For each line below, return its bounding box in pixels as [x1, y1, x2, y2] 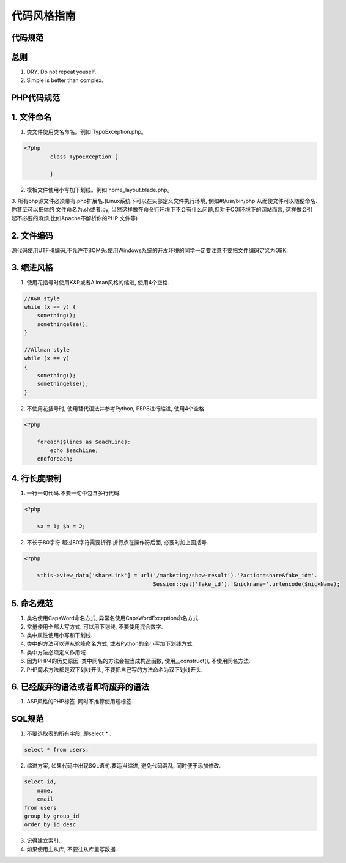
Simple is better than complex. [26, 76, 103, 84]
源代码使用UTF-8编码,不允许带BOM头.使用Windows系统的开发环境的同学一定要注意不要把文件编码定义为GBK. [11, 246, 289, 254]
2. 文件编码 [11, 230, 53, 241]
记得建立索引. [26, 837, 61, 844]
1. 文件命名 [11, 112, 52, 122]
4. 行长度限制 [11, 473, 61, 483]
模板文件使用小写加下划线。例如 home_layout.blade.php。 [26, 186, 173, 193]
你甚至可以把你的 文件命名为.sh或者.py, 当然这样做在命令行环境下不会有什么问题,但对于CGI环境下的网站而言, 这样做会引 [11, 206, 313, 213]
